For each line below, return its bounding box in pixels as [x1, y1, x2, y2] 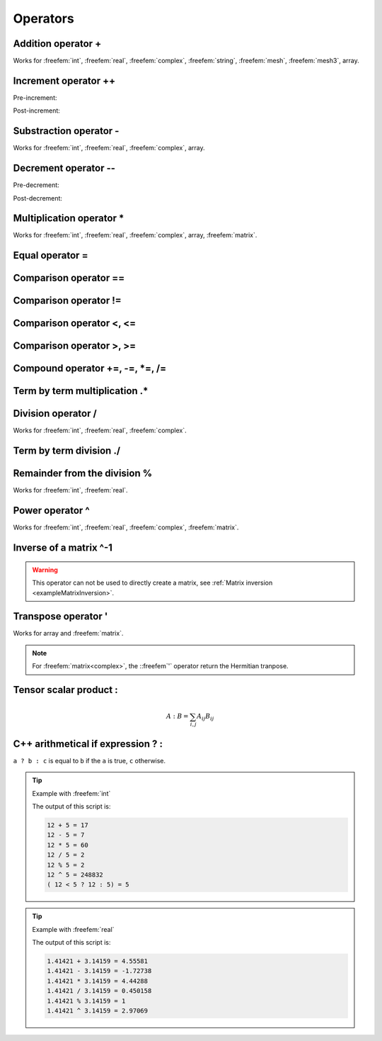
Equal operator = [13, 249, 88, 261]
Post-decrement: [13, 193, 63, 202]
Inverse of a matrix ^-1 [13, 542, 113, 554]
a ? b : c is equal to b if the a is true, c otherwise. [13, 756, 166, 765]
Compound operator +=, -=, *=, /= [13, 362, 167, 375]
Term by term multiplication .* [13, 385, 149, 397]
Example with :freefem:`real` [32, 925, 115, 933]
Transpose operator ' [13, 610, 108, 623]
